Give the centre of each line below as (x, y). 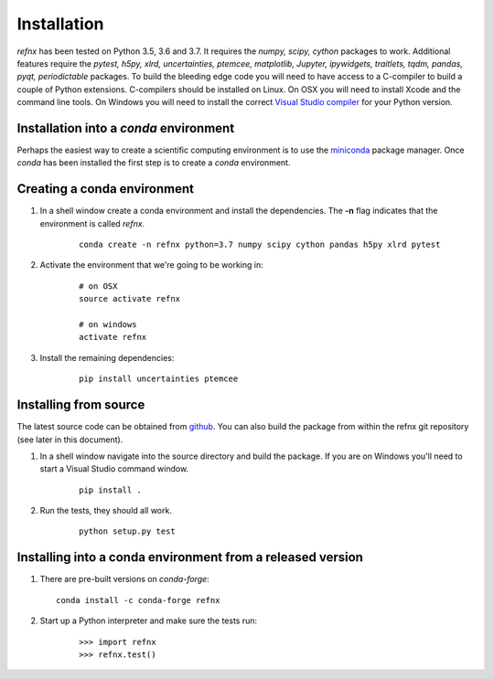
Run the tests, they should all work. (106, 511)
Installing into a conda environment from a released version (190, 557)
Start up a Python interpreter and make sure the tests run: (149, 621)
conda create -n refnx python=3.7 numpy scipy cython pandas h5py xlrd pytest (260, 245)
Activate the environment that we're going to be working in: (152, 265)
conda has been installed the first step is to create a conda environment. (154, 163)
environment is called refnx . (92, 223)
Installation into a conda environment (126, 128)
